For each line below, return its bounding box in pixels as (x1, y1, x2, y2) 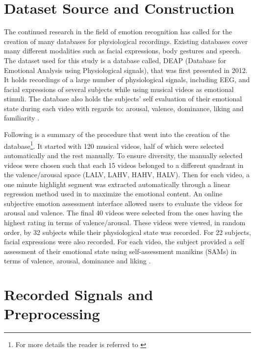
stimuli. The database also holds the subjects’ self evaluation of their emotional (4, 94, 242, 104)
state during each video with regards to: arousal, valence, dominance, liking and (4, 103, 244, 113)
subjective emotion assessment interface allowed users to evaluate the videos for (4, 198, 243, 208)
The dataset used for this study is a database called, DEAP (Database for (4, 55, 227, 65)
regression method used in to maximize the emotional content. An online (4, 188, 223, 199)
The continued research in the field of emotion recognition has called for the (4, 26, 232, 37)
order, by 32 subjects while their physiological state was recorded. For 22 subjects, (4, 227, 251, 237)
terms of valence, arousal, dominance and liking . (4, 256, 151, 266)
